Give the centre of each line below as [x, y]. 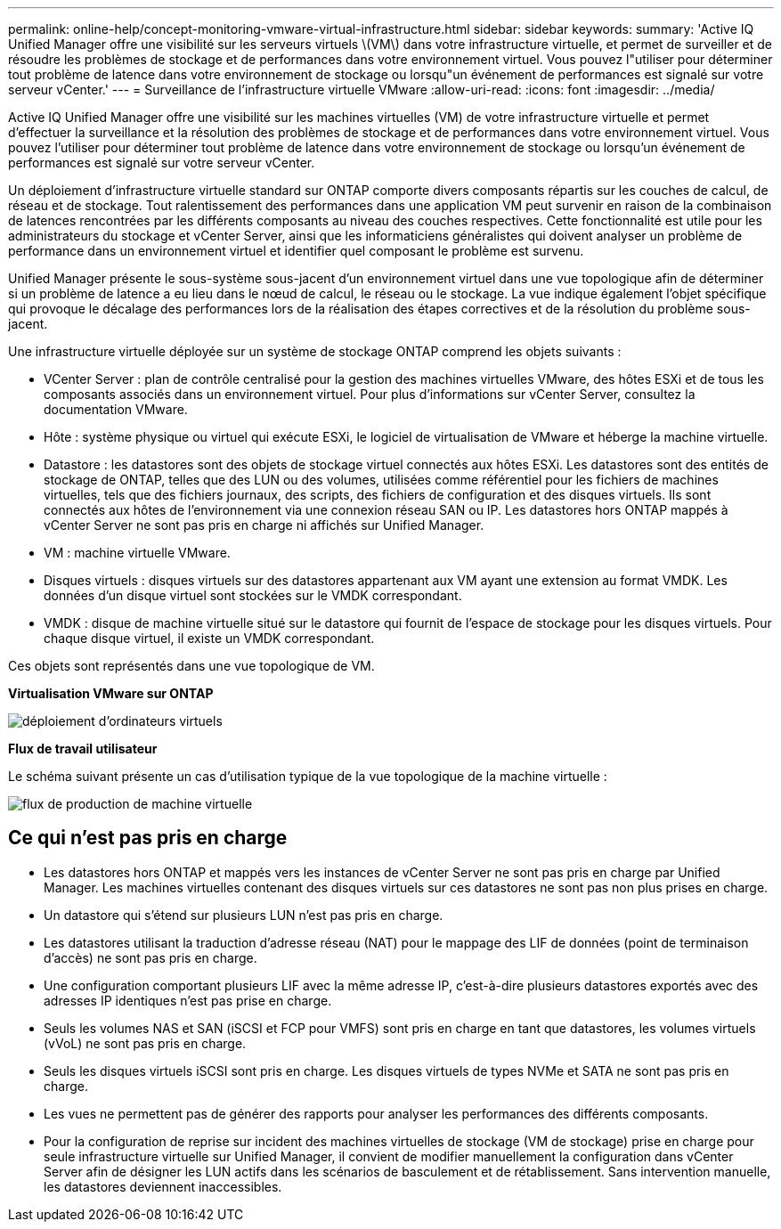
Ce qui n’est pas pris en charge [148, 838]
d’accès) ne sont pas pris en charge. [151, 957]
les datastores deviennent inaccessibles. [163, 1186]
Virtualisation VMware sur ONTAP [111, 693]
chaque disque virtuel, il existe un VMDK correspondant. [209, 638]
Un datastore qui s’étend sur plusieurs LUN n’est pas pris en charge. [244, 915]
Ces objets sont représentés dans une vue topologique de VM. [191, 666]
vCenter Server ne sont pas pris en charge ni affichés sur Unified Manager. [264, 525]
